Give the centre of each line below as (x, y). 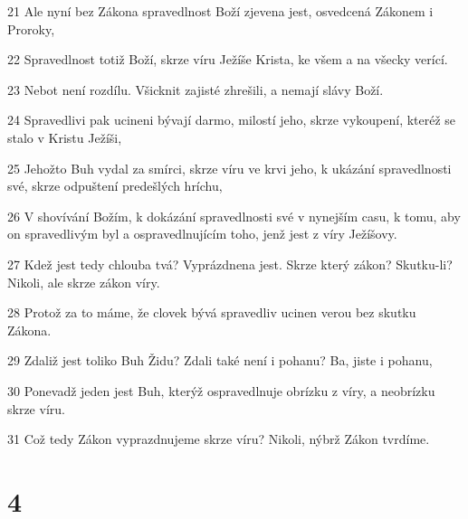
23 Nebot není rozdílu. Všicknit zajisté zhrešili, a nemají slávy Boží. (196, 89)
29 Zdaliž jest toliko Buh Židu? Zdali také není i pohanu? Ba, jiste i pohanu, (220, 360)
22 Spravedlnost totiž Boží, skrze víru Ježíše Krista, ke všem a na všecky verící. (228, 59)
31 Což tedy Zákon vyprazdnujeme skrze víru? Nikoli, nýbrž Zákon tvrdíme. (219, 439)
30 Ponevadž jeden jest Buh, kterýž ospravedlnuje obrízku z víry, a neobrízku (221, 390)
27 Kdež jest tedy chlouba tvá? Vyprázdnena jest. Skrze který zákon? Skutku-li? (230, 264)
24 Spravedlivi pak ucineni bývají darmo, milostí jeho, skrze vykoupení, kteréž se (232, 120)
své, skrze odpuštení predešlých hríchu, (115, 186)
